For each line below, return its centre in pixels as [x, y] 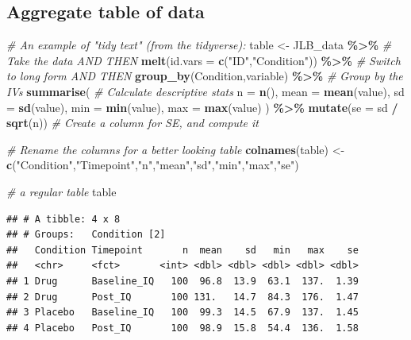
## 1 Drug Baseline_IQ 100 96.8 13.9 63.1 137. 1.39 [182, 281]
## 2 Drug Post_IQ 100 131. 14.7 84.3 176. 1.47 [182, 297]
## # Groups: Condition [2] [86, 235]
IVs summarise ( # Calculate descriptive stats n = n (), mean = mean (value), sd [205, 91]
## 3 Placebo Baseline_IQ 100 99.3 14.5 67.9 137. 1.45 [182, 313]
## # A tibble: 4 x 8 [63, 219]
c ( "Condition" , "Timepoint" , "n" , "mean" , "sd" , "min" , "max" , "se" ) [153, 165]
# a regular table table [61, 191]
